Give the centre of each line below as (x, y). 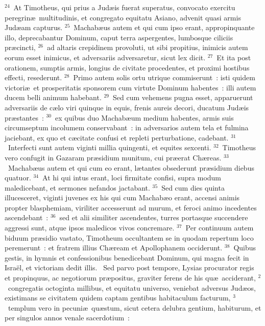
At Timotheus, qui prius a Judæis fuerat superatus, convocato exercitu (124, 7)
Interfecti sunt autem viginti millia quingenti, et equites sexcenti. (110, 147)
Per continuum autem (220, 228)
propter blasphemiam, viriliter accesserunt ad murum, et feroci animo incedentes (131, 207)
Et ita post (234, 57)
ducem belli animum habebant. (53, 97)
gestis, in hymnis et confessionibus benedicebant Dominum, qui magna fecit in (127, 257)
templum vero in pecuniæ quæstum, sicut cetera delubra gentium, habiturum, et (135, 307)
